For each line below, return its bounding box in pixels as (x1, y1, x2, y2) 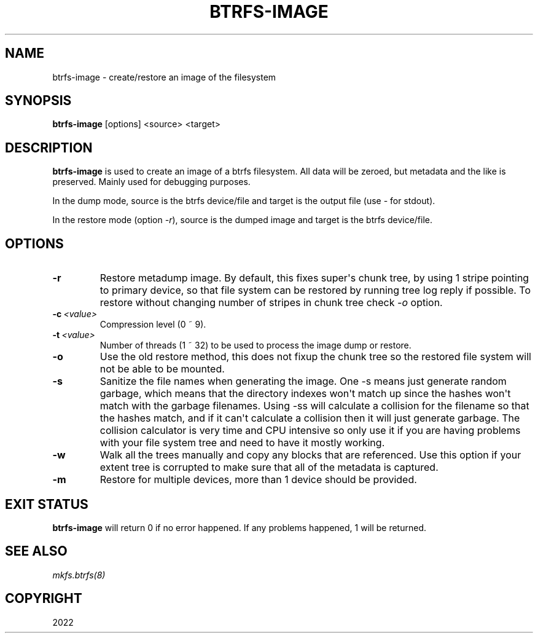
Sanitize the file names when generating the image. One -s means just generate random (99, 375, 507, 388)
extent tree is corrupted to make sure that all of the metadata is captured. (99, 461, 439, 474)
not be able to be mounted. (99, 363, 225, 376)
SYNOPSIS (5, 93, 72, 109)
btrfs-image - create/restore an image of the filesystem (52, 71, 276, 82)
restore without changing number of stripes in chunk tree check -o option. (99, 296, 443, 309)
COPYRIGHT (5, 591, 82, 607)
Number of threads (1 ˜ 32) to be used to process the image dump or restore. (99, 340, 411, 351)
